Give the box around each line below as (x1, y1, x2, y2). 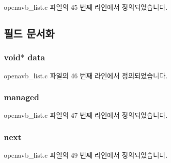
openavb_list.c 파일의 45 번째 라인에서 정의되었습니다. (4, 2, 168, 12)
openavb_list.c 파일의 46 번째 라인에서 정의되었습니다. (4, 70, 168, 80)
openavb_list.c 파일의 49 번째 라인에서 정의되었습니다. (4, 150, 168, 160)
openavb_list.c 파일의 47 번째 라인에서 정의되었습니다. (4, 110, 168, 120)
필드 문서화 (4, 25, 55, 40)
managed (4, 91, 39, 103)
